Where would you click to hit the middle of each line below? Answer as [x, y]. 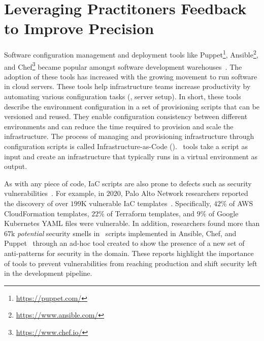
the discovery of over [36, 203]
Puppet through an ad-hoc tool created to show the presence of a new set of [124, 243]
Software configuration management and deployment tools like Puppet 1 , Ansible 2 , [131, 54]
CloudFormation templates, [47, 213]
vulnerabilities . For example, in [54, 193]
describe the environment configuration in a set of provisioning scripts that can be [132, 106]
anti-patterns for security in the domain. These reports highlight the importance [129, 253]
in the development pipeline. [48, 273]
